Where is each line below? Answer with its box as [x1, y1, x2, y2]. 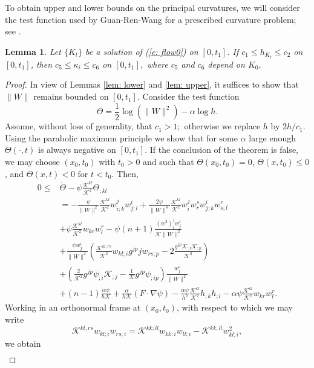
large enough [249, 131, 296, 144]
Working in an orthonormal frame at [5, 301, 141, 314]
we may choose [5, 155, 60, 167]
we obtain [5, 337, 41, 350]
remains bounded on [33, 90, 109, 103]
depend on [208, 57, 245, 70]
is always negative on [38, 143, 116, 156]
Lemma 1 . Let [5, 45, 61, 57]
